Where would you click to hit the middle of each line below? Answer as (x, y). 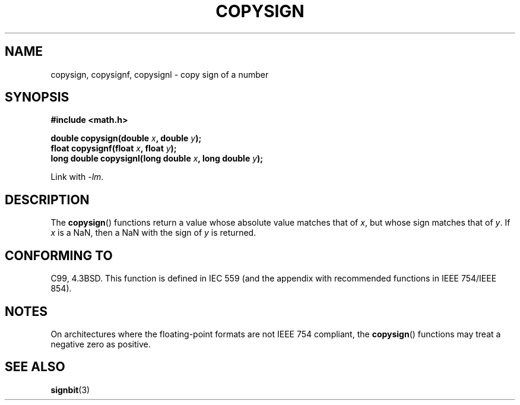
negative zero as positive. (101, 344)
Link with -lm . (77, 177)
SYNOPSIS (37, 97)
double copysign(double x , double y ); (126, 138)
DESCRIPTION (47, 200)
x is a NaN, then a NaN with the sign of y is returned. (153, 233)
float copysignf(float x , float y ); (114, 148)
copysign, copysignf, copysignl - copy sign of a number (160, 74)
